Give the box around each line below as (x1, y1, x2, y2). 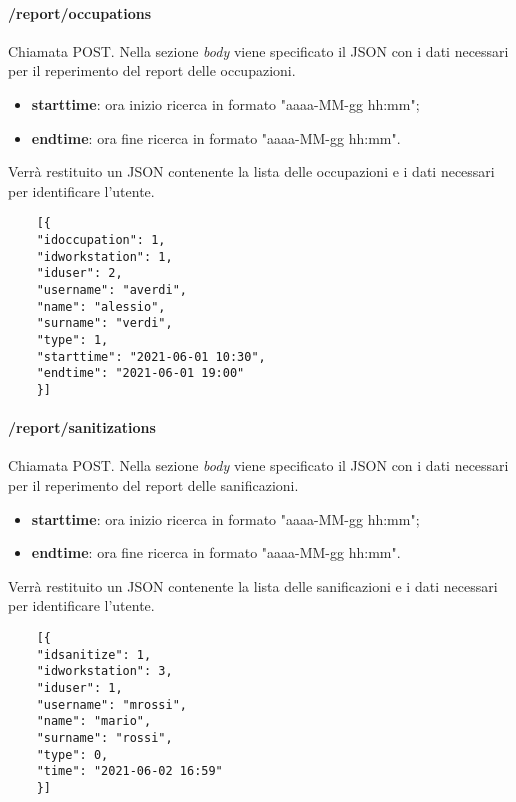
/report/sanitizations (8, 417, 156, 438)
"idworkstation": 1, (36, 249, 173, 264)
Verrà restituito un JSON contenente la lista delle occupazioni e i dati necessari (8, 161, 495, 182)
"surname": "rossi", (36, 730, 173, 745)
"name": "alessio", (36, 299, 166, 314)
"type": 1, (36, 332, 109, 347)
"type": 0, (36, 747, 109, 762)
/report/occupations (8, 2, 152, 23)
